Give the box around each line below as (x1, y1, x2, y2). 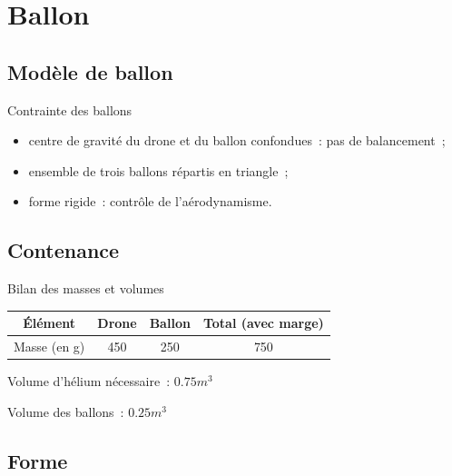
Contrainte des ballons (7, 100, 133, 119)
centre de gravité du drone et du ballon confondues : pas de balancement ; (28, 131, 446, 150)
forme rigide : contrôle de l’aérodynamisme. (28, 192, 272, 211)
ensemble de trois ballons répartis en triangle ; (28, 161, 289, 180)
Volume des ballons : (7, 402, 124, 421)
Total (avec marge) (202, 313, 324, 332)
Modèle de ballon (7, 57, 173, 85)
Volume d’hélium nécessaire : (7, 372, 171, 391)
